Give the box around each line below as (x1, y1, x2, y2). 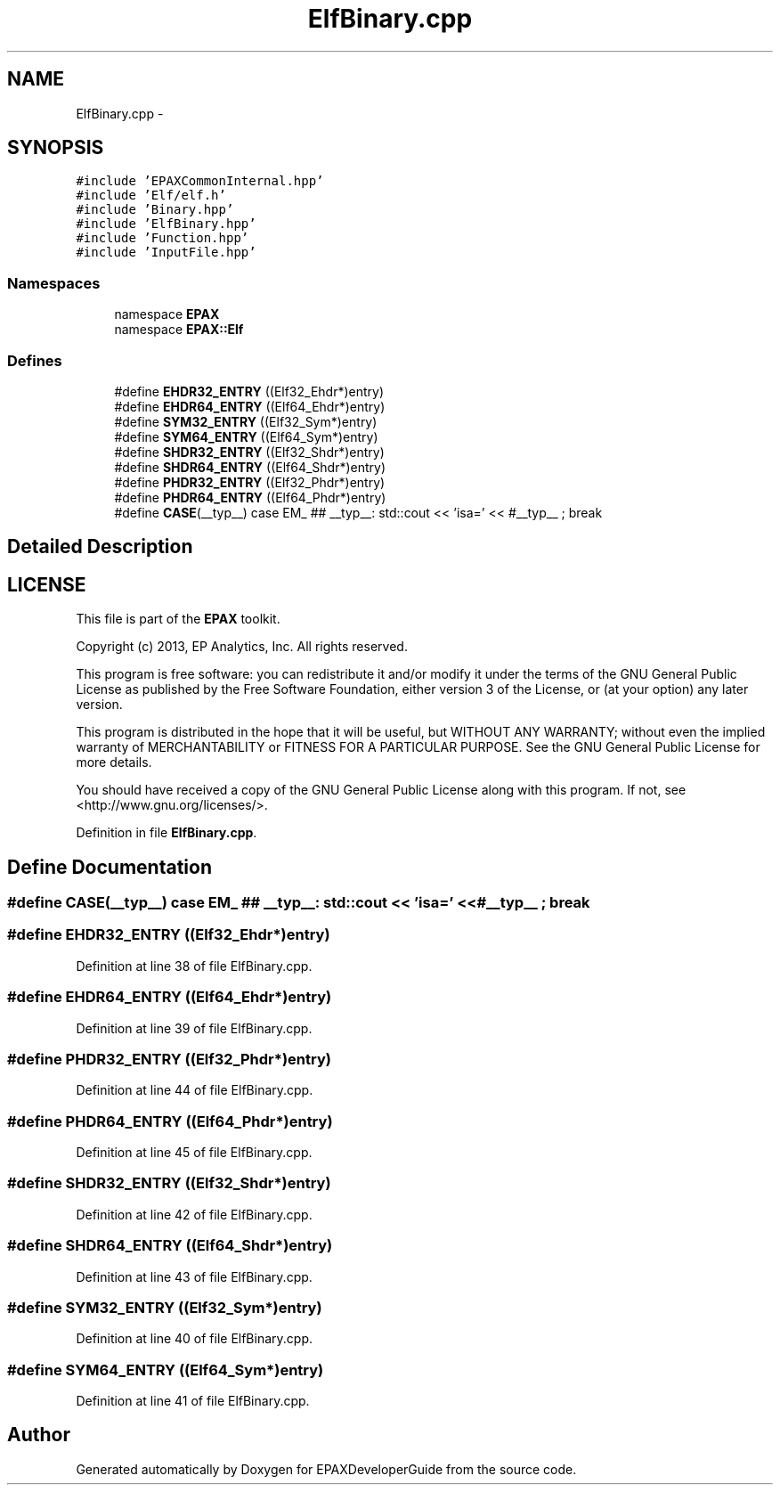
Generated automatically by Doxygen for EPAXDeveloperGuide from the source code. (76, 1461, 577, 1477)
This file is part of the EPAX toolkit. (76, 611, 280, 627)
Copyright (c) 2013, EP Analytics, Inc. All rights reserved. (76, 639, 408, 655)
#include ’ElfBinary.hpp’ (76, 216, 256, 232)
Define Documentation (7, 855, 212, 878)
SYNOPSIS (7, 136, 104, 159)
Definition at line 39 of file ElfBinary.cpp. (76, 1020, 313, 1036)
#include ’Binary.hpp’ (76, 202, 234, 217)
